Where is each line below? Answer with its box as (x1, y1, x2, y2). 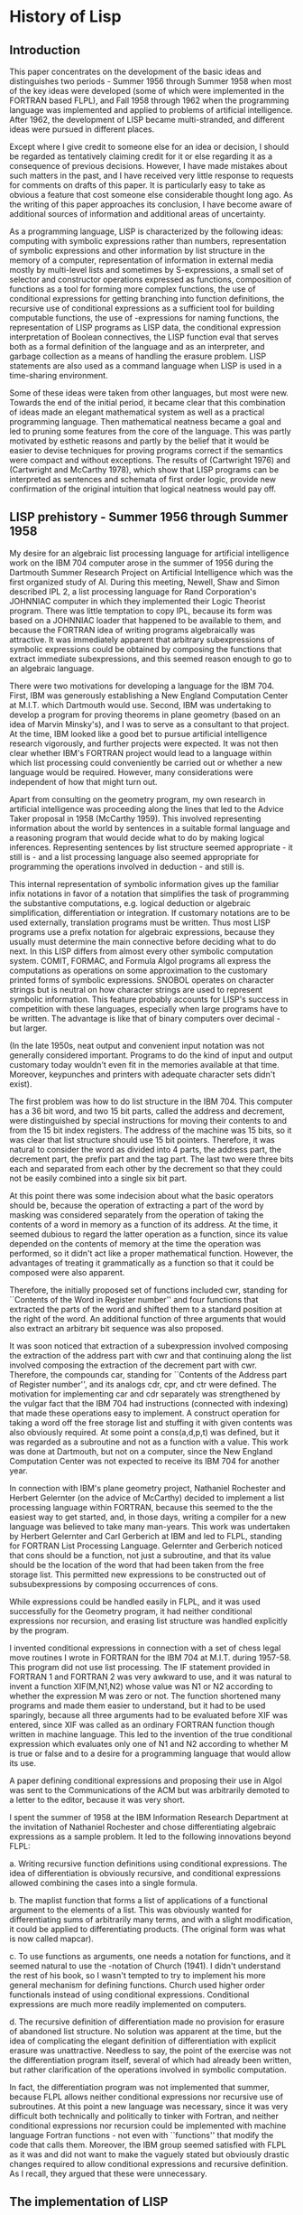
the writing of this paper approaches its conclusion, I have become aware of (9, 199, 293, 210)
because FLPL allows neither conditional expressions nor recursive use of (9, 2091, 284, 2102)
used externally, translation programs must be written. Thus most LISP (9, 917, 271, 928)
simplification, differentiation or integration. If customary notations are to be (9, 907, 290, 918)
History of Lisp (9, 6, 122, 27)
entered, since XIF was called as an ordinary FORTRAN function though (9, 1719, 275, 1730)
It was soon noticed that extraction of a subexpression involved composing (9, 1340, 289, 1351)
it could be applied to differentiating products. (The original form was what (9, 1923, 286, 1934)
